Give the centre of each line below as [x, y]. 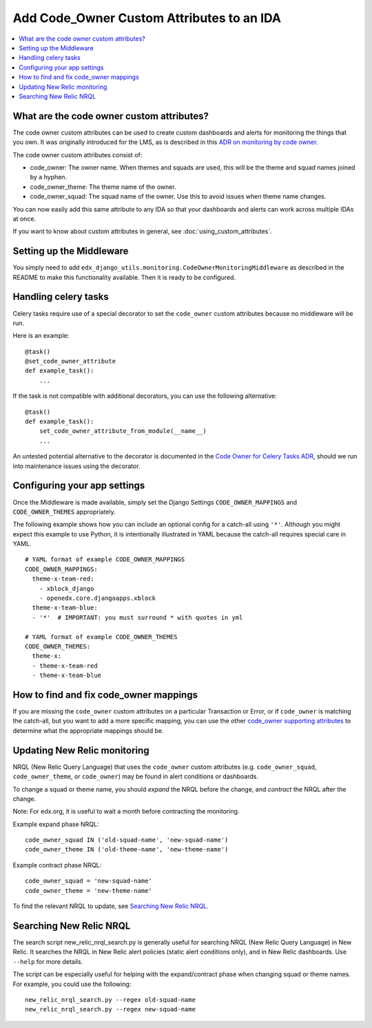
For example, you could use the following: [72, 984]
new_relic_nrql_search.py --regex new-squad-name [111, 1009]
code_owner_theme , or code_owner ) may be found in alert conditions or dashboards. [135, 776]
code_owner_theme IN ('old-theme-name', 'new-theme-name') [127, 849]
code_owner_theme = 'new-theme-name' [89, 890]
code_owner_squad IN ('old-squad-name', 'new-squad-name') [127, 840]
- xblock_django [66, 588]
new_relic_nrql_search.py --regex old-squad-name [111, 999]
